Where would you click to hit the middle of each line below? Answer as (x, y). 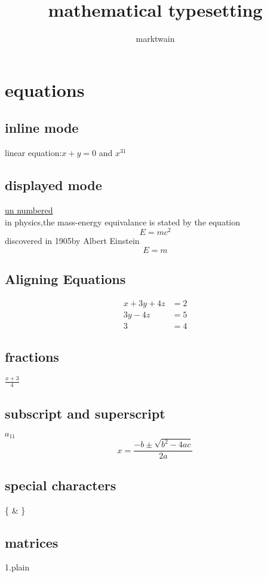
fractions (32, 357)
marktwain (155, 39)
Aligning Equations (65, 279)
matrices (32, 542)
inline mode (42, 128)
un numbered (29, 210)
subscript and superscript (85, 413)
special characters (61, 485)
